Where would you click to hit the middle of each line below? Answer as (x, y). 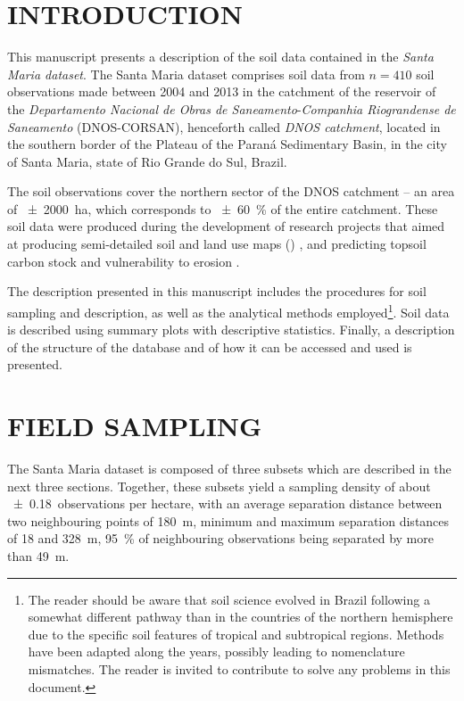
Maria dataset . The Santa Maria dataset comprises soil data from (186, 74)
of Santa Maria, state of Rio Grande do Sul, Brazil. (147, 161)
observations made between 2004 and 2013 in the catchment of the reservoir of (222, 91)
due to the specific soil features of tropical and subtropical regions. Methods (236, 634)
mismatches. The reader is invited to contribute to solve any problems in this (239, 668)
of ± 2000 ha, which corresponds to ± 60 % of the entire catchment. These (223, 208)
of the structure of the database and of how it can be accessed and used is (210, 346)
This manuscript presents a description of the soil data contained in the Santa (220, 57)
